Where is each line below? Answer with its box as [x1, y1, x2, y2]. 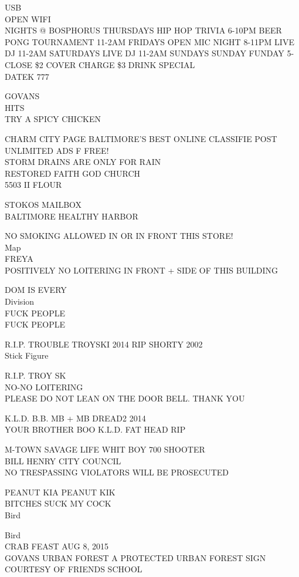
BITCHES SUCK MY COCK [5, 497, 111, 509]
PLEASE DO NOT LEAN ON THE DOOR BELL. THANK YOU [5, 392, 245, 404]
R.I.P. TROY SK [5, 369, 66, 382]
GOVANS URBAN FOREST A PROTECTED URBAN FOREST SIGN [5, 551, 266, 563]
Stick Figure [5, 349, 49, 362]
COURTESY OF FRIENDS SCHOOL [5, 563, 142, 575]
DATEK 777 [5, 70, 49, 82]
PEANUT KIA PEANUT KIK [5, 485, 115, 498]
